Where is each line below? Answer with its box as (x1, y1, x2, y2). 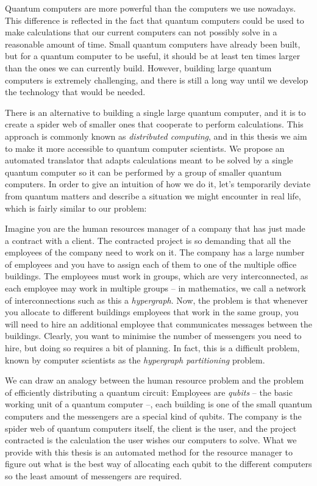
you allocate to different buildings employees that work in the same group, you (5, 306, 299, 318)
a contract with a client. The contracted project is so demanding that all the (5, 234, 291, 246)
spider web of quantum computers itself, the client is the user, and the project (5, 421, 297, 434)
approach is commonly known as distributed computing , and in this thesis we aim (5, 129, 307, 142)
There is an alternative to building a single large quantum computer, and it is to (5, 105, 306, 118)
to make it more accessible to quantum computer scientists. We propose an (5, 141, 285, 154)
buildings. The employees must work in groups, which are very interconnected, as (5, 270, 308, 282)
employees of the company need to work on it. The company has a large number (5, 246, 305, 259)
